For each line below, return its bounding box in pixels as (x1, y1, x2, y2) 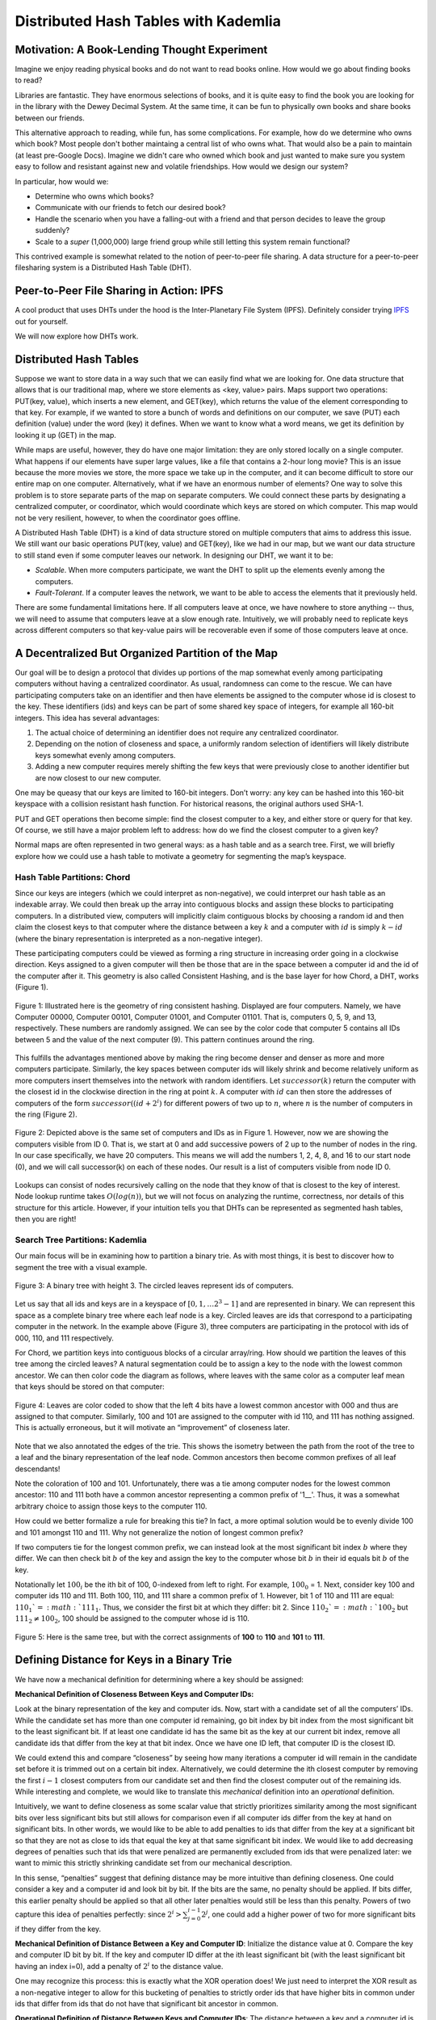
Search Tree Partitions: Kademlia (15, 1234, 147, 1245)
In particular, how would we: (15, 176, 109, 186)
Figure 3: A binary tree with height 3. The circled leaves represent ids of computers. (15, 1281, 294, 1290)
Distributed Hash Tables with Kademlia (15, 12, 282, 30)
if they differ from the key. (15, 1924, 102, 1934)
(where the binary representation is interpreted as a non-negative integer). (15, 933, 263, 943)
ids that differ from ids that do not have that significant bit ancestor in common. (15, 1998, 279, 2008)
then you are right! (15, 1214, 77, 1224)
